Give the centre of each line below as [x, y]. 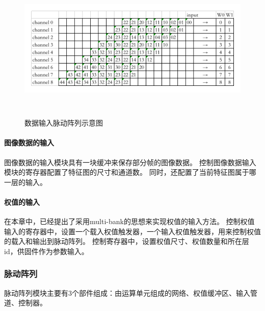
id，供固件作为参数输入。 [46, 251]
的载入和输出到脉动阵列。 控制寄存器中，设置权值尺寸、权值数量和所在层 [127, 241]
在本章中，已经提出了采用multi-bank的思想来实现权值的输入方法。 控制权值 [129, 221]
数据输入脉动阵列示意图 [64, 123]
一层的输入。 [25, 182]
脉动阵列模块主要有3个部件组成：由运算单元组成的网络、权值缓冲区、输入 [127, 292]
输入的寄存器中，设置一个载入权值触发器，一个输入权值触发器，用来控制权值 [132, 231]
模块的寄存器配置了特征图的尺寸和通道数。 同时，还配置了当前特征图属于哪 [130, 172]
